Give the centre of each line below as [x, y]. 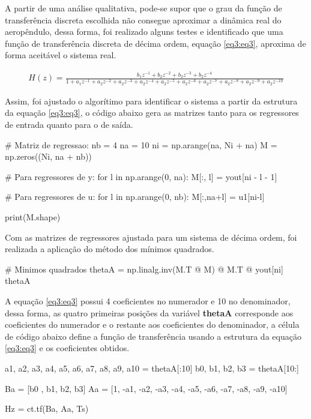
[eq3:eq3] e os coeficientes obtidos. [67, 348]
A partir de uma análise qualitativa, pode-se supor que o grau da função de [143, 8]
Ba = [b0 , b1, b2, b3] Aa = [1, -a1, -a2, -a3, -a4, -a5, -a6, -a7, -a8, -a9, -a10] [146, 388]
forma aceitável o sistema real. [61, 55]
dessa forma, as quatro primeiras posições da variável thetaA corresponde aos [149, 312]
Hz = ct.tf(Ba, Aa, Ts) [47, 408]
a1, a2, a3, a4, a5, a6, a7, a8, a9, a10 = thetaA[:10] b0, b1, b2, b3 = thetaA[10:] [152, 368]
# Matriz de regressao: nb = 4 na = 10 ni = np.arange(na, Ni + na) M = [141, 144]
